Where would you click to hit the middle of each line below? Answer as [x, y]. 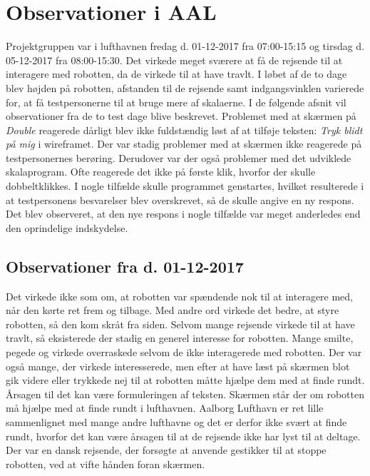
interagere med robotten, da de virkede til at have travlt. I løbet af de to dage [176, 74]
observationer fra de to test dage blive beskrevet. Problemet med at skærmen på [181, 116]
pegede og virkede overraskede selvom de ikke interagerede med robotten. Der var [184, 352]
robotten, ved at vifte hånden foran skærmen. [106, 464]
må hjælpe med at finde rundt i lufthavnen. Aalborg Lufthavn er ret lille [165, 408]
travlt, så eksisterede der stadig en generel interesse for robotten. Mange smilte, [180, 338]
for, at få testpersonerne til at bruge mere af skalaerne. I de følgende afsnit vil [176, 102]
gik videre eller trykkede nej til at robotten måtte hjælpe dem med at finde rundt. [185, 380]
